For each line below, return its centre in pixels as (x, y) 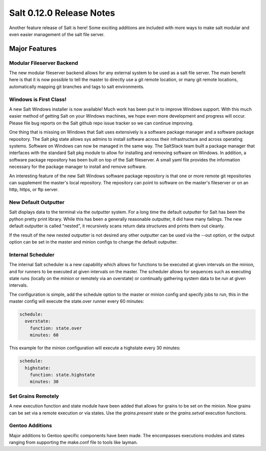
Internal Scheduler (32, 254)
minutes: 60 (44, 335)
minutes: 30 (44, 382)
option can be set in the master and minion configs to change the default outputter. (93, 242)
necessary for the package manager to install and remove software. (78, 167)
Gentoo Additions (31, 426)
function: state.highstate (63, 375)
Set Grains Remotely (34, 396)
